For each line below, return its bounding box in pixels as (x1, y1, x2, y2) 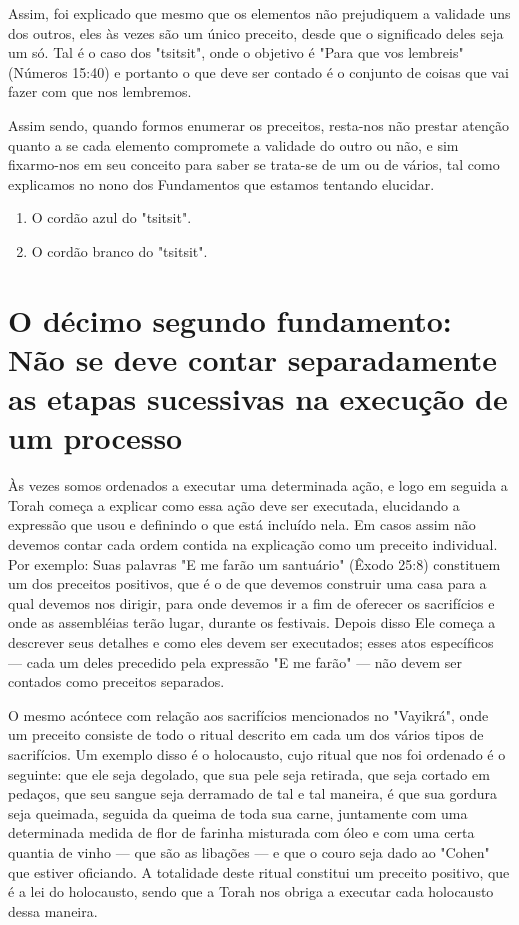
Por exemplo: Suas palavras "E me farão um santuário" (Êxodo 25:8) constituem (8, 553, 501, 574)
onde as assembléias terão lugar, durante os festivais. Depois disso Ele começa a (8, 612, 496, 633)
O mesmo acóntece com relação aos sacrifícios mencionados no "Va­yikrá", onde (8, 704, 489, 725)
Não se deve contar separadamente (8, 338, 497, 379)
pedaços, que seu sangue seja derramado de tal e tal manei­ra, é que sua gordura (8, 783, 497, 804)
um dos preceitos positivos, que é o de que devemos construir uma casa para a (8, 573, 487, 594)
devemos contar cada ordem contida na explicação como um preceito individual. (8, 534, 498, 554)
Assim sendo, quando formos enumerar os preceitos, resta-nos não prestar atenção (8, 114, 510, 135)
